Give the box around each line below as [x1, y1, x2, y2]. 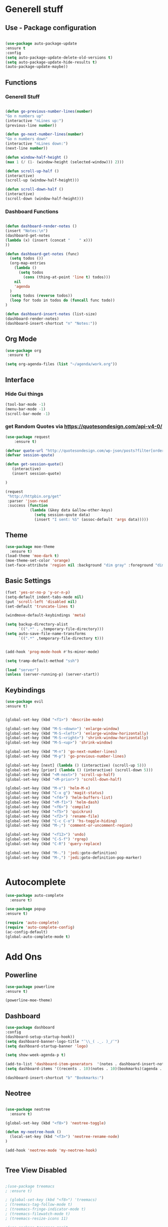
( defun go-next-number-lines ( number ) [5, 132, 84, 137]
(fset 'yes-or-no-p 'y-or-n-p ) [5, 589, 70, 595]
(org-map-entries [9, 261, 46, 266]
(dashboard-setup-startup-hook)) [5, 1034, 75, 1039]
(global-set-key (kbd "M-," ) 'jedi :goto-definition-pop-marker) [5, 855, 142, 860]
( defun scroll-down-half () [5, 187, 64, 192]
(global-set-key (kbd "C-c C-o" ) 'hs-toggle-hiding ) [5, 818, 117, 824]
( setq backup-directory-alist [5, 622, 68, 627]
